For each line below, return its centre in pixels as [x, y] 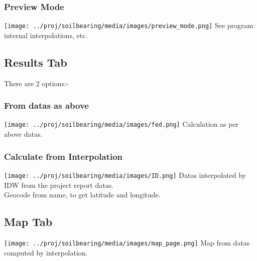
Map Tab [28, 222]
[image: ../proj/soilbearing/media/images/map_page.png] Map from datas [127, 242]
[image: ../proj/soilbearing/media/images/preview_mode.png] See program [129, 25]
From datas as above [46, 105]
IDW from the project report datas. [59, 185]
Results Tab [36, 62]
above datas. [23, 134]
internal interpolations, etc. [46, 35]
